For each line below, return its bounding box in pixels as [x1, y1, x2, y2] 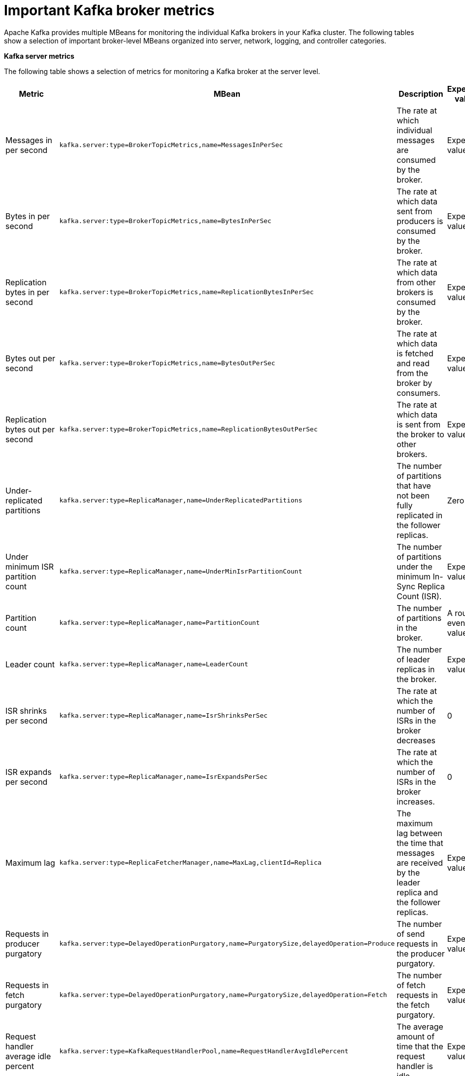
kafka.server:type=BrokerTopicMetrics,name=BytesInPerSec [59, 217, 271, 225]
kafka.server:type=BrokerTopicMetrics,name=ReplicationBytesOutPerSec [59, 425, 318, 433]
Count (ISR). [397, 591, 442, 601]
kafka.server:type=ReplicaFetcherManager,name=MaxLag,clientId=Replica [59, 859, 322, 867]
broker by [397, 378, 432, 388]
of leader [397, 654, 430, 664]
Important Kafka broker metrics [4, 2, 215, 19]
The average [397, 1021, 443, 1032]
